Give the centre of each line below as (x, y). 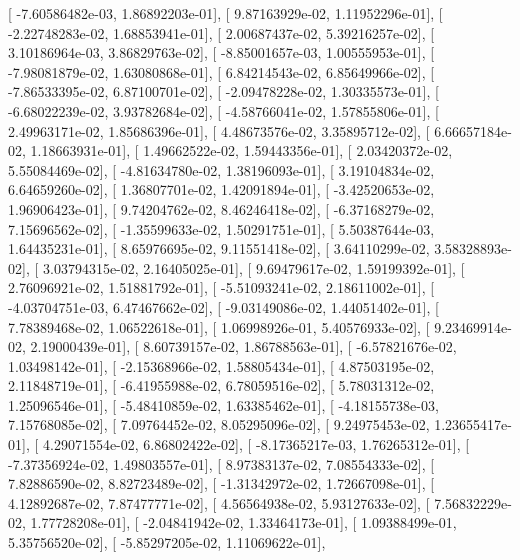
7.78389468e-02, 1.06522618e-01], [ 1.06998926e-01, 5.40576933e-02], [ (219, 326)
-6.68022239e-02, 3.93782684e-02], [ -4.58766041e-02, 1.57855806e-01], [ (223, 110)
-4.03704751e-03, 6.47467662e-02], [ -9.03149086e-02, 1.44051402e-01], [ (223, 306)
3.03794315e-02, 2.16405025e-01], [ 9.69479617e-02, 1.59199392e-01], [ (253, 267)
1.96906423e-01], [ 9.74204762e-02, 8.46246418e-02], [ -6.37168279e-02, (221, 208)
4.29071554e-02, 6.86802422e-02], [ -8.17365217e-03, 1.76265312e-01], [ (256, 444)
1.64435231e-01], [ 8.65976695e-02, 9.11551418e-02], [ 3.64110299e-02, (219, 248)
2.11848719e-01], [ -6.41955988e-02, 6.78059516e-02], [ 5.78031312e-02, (221, 385)
